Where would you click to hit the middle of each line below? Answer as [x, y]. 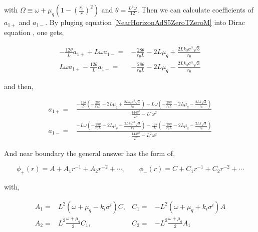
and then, [19, 86]
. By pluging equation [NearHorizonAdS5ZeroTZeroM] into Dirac [145, 22]
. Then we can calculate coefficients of [195, 9]
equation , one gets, [34, 32]
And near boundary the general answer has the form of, [90, 153]
